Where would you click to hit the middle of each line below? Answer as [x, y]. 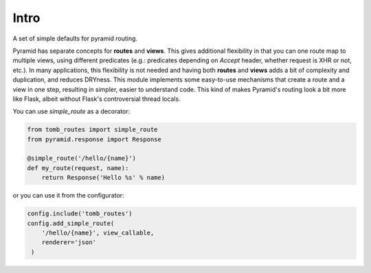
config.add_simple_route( [71, 223]
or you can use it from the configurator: [68, 195]
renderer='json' [69, 242]
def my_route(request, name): [78, 168]
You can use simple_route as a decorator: [71, 111]
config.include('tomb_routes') [80, 214]
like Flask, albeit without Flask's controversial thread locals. [97, 99]
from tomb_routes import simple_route [92, 130]
